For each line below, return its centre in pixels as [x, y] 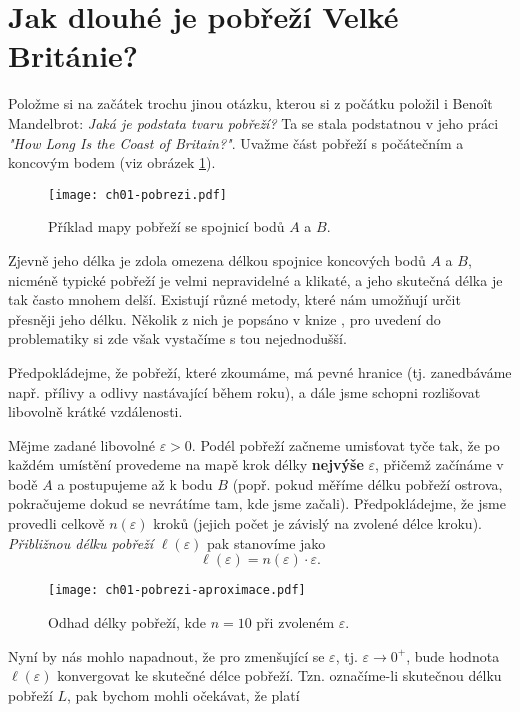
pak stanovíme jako [266, 542]
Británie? [73, 55]
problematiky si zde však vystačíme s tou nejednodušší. [177, 338]
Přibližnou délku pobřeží [81, 542]
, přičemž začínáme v [439, 464]
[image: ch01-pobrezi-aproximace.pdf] [177, 590]
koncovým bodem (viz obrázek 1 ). [112, 162]
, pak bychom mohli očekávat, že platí [183, 694]
